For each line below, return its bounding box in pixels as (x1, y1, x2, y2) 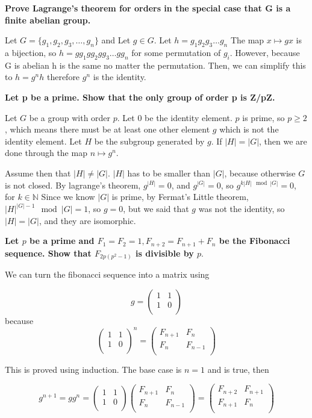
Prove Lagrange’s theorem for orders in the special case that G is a (5, 2, 291, 14)
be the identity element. (145, 111, 232, 123)
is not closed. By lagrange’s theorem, (5, 178, 141, 191)
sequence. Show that (5, 246, 92, 259)
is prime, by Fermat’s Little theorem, (111, 190, 249, 203)
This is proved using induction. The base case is (5, 363, 182, 375)
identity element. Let (5, 134, 82, 147)
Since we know (41, 190, 95, 203)
